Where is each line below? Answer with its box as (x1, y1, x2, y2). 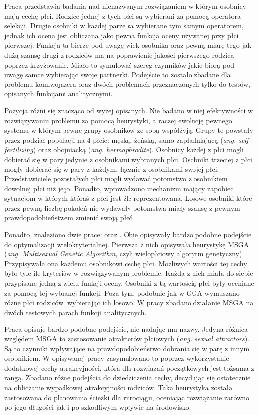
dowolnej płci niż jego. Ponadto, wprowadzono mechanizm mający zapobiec (4, 183, 234, 193)
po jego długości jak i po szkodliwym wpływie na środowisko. (4, 402, 191, 412)
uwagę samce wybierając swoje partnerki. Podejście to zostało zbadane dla (4, 69, 231, 80)
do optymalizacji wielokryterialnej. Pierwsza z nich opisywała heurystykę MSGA (4, 239, 249, 249)
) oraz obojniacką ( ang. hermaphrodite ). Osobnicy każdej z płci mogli (33, 144, 244, 155)
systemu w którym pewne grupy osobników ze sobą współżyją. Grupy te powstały (4, 125, 253, 135)
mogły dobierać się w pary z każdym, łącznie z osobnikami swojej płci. (4, 164, 219, 174)
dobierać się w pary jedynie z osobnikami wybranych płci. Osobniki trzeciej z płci (4, 154, 253, 164)
